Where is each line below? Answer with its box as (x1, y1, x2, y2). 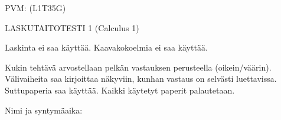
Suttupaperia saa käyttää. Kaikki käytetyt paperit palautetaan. (5, 84, 235, 96)
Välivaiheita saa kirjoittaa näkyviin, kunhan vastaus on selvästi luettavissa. (5, 72, 277, 85)
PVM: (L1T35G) (5, 2, 66, 14)
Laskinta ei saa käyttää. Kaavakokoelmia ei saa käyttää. (5, 41, 208, 54)
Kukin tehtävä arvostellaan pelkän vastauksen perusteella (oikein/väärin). (5, 61, 272, 73)
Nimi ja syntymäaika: (5, 104, 83, 116)
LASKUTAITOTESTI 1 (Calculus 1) (5, 21, 139, 34)
